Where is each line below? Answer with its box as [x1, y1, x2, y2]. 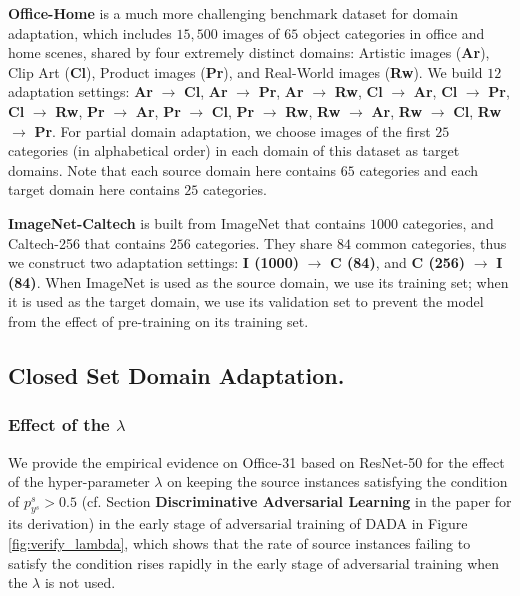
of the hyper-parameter [8, 471, 150, 492]
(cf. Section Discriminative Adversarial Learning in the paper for [81, 490, 512, 511]
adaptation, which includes [8, 22, 172, 43]
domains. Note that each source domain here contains [8, 159, 337, 180]
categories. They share [195, 232, 333, 253]
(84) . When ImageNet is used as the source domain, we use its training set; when [8, 271, 509, 292]
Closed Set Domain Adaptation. [8, 359, 345, 390]
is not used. [44, 572, 116, 593]
